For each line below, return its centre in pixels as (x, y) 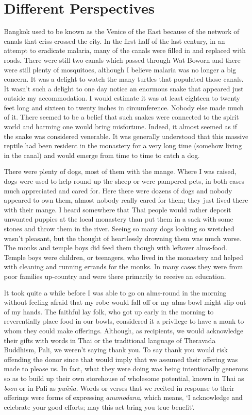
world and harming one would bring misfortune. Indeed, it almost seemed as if (120, 127)
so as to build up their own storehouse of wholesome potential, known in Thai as (124, 378)
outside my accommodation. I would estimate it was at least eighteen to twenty (122, 98)
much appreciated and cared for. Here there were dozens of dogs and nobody (118, 190)
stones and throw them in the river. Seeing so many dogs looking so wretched (119, 228)
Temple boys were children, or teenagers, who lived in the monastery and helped (124, 257)
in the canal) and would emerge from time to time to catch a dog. (102, 155)
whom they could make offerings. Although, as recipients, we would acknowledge (124, 330)
